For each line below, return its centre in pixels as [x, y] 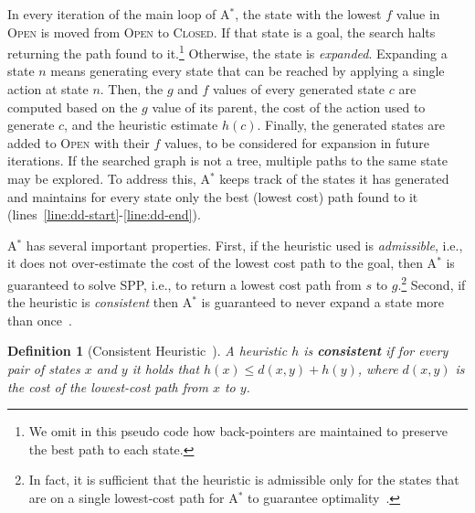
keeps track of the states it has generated [334, 178]
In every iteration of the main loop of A [119, 14]
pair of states [44, 369]
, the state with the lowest [308, 14]
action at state [48, 89]
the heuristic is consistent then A [100, 302]
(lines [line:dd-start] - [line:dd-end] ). [104, 214]
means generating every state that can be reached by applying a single [248, 71]
